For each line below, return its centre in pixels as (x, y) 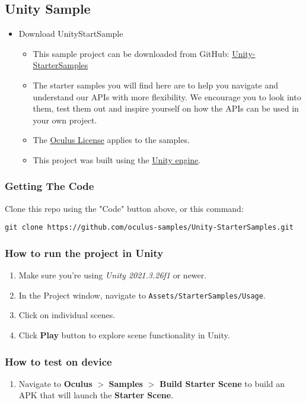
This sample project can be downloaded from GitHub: (131, 53)
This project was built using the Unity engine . (117, 159)
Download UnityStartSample (71, 34)
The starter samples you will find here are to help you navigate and (155, 85)
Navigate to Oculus (55, 383)
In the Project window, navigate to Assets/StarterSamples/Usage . (142, 295)
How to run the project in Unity (84, 253)
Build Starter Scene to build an (222, 383)
